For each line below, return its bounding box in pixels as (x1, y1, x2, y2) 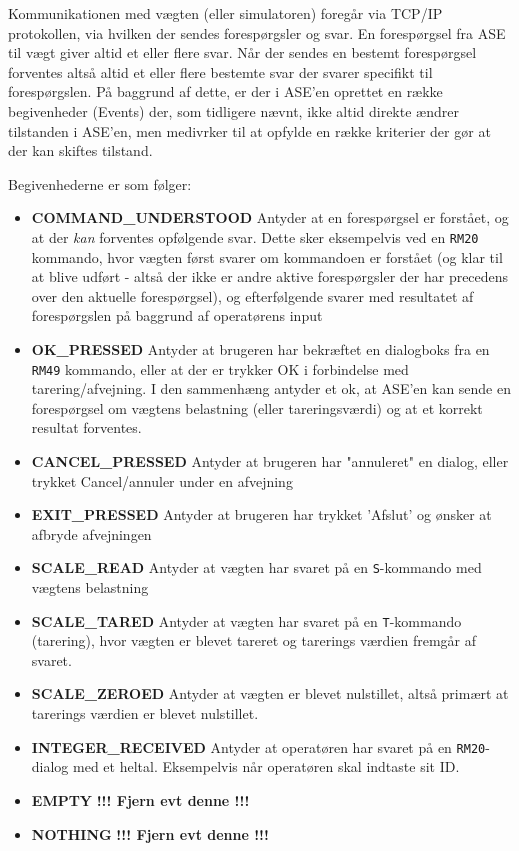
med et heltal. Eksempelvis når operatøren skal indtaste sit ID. (73, 756, 460, 777)
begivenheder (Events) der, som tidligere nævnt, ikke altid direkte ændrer (8, 100, 459, 121)
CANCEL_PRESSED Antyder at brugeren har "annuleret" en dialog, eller (31, 451, 509, 471)
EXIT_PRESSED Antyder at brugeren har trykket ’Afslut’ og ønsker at (31, 504, 492, 525)
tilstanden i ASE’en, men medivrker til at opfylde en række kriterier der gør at (8, 120, 491, 141)
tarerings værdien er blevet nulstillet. (31, 703, 259, 724)
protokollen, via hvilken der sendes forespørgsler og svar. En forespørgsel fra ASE (8, 22, 506, 43)
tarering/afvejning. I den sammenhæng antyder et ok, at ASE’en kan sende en (31, 378, 512, 399)
